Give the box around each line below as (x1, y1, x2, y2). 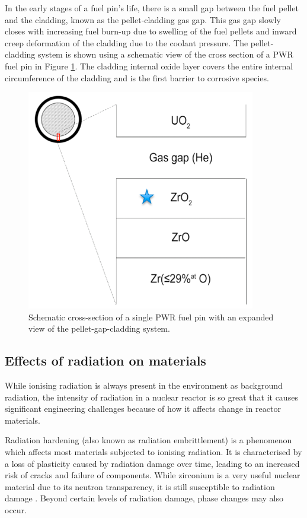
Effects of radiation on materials (5, 351, 206, 370)
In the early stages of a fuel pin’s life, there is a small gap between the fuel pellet (5, 2, 299, 14)
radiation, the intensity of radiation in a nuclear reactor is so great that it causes (5, 390, 298, 403)
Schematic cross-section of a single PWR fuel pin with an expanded (28, 310, 274, 323)
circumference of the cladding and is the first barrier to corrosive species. (5, 71, 269, 84)
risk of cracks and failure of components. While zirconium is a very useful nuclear (5, 469, 300, 481)
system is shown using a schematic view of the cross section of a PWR (38, 48, 293, 61)
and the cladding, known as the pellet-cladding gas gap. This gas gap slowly (5, 13, 281, 26)
